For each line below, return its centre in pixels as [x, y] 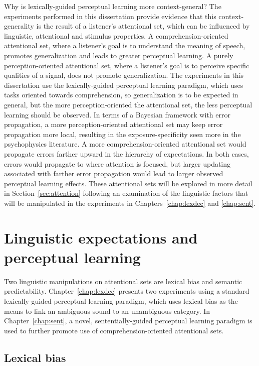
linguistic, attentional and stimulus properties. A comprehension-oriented [116, 35]
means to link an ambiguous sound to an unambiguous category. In [107, 311]
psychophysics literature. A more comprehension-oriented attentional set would [125, 144]
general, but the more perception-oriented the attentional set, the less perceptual [128, 104]
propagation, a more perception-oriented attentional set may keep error [113, 124]
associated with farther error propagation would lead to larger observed [114, 173]
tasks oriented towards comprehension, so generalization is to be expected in [121, 95]
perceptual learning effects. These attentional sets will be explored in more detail [128, 183]
